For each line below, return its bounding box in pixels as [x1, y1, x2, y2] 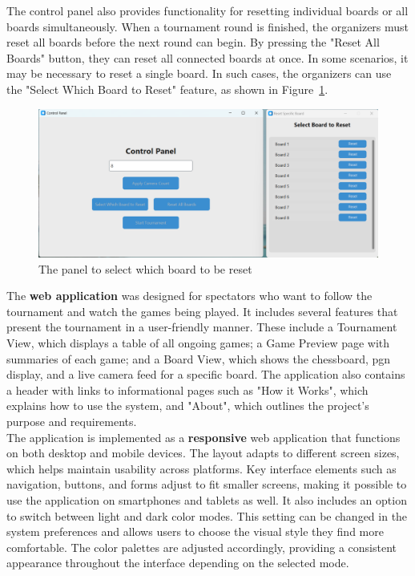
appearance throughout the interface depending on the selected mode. [6, 554, 349, 571]
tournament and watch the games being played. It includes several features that [6, 302, 398, 319]
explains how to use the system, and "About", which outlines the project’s [6, 397, 369, 414]
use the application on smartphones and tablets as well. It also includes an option [6, 491, 407, 508]
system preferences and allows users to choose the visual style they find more [6, 523, 384, 540]
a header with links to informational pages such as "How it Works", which [6, 381, 369, 398]
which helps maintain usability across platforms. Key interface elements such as [6, 460, 397, 477]
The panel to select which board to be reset [38, 260, 252, 277]
